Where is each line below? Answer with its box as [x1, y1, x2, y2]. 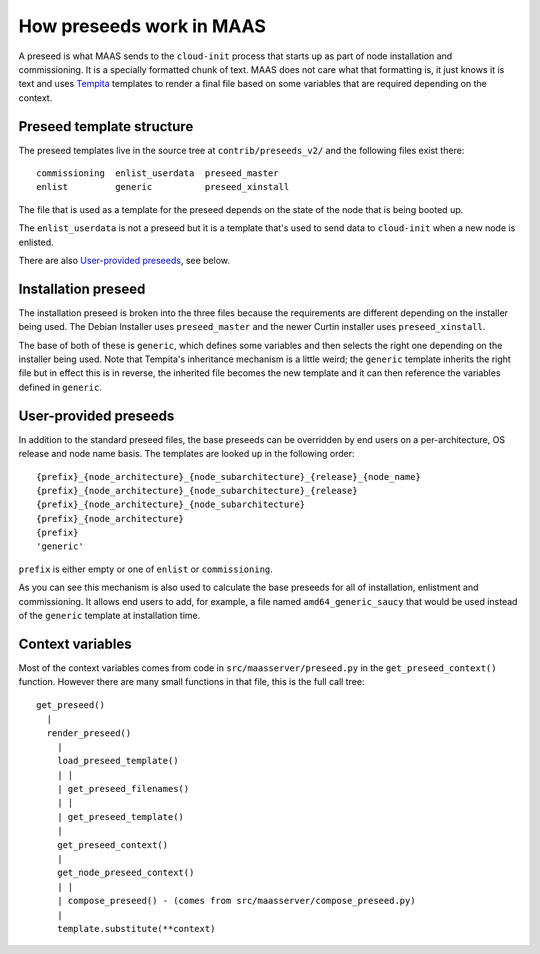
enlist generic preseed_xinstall [36, 181, 290, 193]
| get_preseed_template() [56, 811, 185, 822]
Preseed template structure [18, 118, 194, 135]
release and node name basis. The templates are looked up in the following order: [18, 448, 355, 460]
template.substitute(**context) [56, 923, 216, 934]
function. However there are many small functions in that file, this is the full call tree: [18, 676, 365, 688]
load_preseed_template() [56, 755, 179, 767]
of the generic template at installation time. [18, 610, 201, 622]
